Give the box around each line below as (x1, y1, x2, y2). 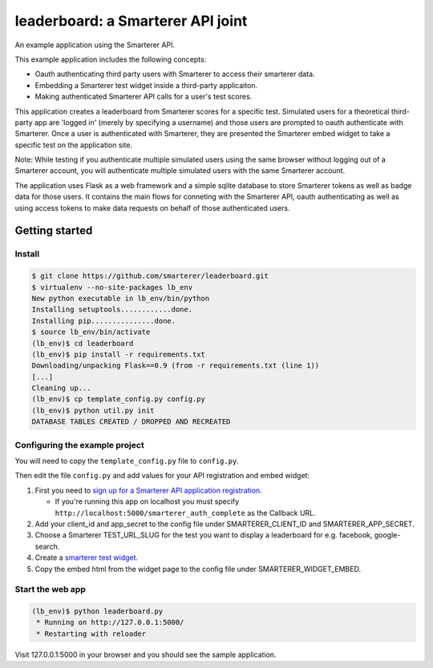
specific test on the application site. (14, 140, 132, 150)
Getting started (14, 224, 93, 238)
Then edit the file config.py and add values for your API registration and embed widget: (14, 471, 310, 481)
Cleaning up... (31, 384, 91, 392)
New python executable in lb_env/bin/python (31, 293, 210, 303)
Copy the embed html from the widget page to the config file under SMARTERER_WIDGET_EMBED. (34, 564, 361, 573)
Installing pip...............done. (31, 316, 176, 325)
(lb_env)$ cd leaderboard (31, 339, 134, 348)
